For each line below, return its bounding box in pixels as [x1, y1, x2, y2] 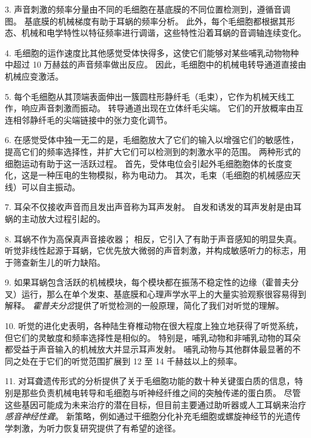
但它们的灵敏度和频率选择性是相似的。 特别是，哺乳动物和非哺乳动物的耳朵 [5, 331, 301, 343]
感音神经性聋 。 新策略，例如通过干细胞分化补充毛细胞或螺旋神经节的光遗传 [5, 410, 301, 422]
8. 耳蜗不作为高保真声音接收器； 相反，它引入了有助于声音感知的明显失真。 [5, 232, 302, 245]
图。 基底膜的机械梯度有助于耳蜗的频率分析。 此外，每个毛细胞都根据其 [5, 14, 287, 27]
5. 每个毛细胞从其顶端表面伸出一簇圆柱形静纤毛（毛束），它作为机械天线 [5, 90, 286, 102]
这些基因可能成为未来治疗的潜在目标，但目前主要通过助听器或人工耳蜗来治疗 [5, 398, 306, 410]
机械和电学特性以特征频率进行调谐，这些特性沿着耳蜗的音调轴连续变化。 [21, 26, 306, 39]
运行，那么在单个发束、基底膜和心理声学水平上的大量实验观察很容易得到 [21, 287, 306, 300]
